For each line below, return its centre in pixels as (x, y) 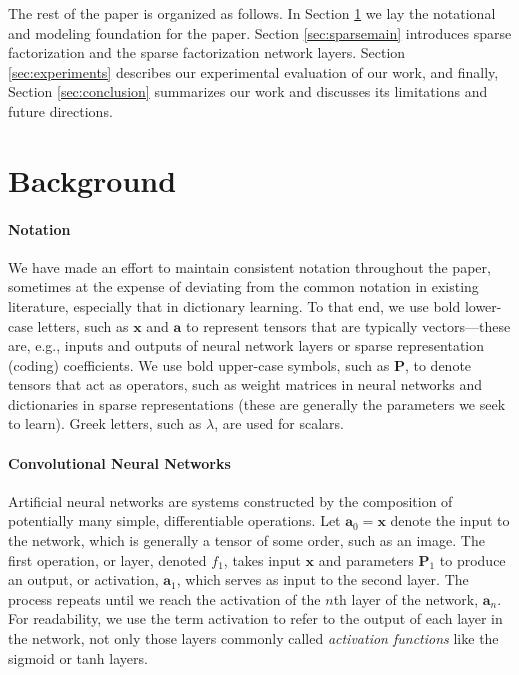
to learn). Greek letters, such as (105, 423)
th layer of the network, (406, 598)
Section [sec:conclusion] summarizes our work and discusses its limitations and (248, 91)
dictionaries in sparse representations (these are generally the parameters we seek (257, 403)
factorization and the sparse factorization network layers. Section (207, 52)
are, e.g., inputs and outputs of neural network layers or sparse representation (246, 345)
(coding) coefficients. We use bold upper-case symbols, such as (199, 364)
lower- (483, 305)
